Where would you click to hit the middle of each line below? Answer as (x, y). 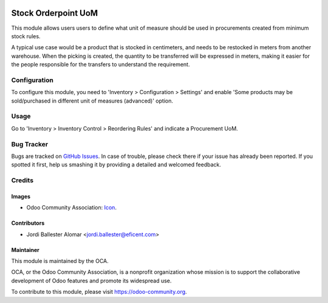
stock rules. (26, 36)
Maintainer (25, 250)
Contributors (28, 223)
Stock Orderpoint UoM (55, 13)
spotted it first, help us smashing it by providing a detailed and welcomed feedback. (116, 165)
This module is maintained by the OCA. (60, 261)
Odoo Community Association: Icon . (71, 208)
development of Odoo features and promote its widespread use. (91, 281)
